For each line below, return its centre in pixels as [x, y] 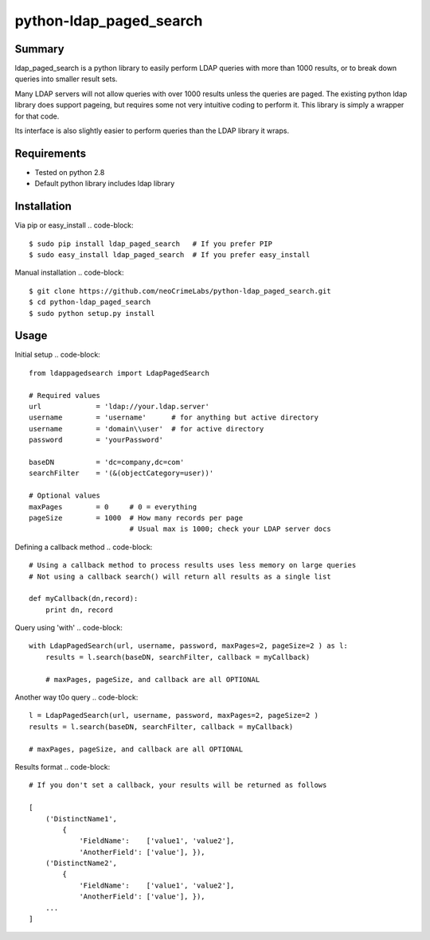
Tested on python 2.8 [70, 172]
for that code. [37, 116]
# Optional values [65, 496]
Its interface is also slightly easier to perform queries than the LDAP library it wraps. [152, 131]
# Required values [65, 395]
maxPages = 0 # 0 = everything [113, 507]
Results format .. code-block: [63, 766]
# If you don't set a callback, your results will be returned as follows [178, 785]
